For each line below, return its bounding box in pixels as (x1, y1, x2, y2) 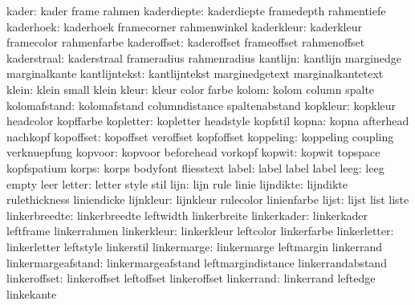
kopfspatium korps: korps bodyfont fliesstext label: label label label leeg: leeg (6, 159, 384, 176)
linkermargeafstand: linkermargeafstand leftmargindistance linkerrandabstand (6, 254, 387, 270)
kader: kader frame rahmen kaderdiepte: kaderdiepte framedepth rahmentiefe (6, 2, 386, 18)
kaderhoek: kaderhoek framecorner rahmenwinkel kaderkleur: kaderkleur (6, 18, 363, 35)
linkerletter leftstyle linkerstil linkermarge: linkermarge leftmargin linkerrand (6, 238, 383, 254)
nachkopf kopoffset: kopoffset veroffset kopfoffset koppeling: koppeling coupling (6, 128, 394, 144)
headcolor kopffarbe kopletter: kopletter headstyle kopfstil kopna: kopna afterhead (6, 112, 409, 129)
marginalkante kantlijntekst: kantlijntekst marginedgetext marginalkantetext (6, 65, 384, 82)
